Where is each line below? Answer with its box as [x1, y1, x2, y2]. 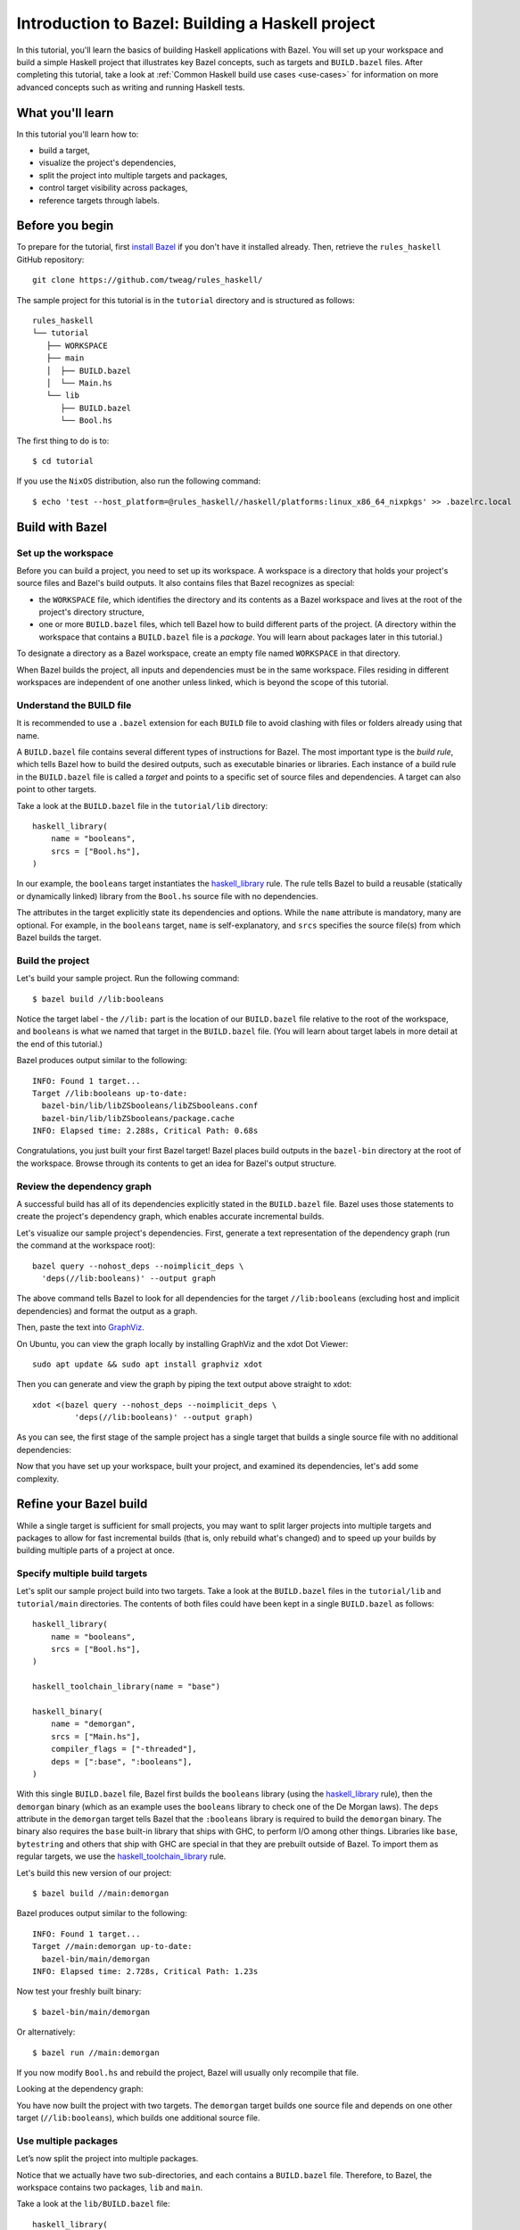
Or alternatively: [16, 2027, 76, 2037]
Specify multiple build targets [16, 1567, 148, 1580]
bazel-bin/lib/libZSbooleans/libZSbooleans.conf [41, 1101, 259, 1111]
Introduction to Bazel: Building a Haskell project [16, 13, 376, 33]
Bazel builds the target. [16, 932, 102, 943]
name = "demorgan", [50, 1719, 136, 1730]
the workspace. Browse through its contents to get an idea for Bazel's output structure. [16, 1158, 337, 1169]
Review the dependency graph [16, 1180, 152, 1193]
